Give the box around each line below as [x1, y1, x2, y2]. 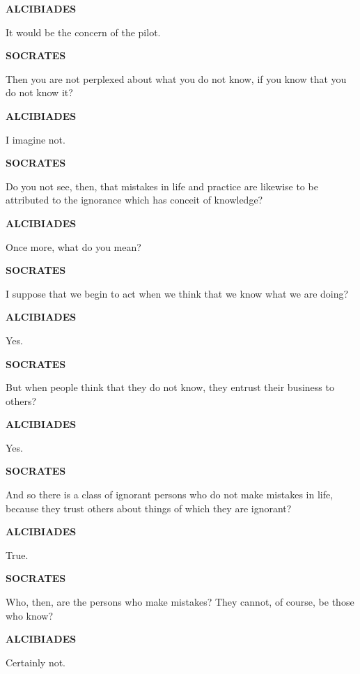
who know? [6, 608, 54, 622]
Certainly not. [6, 654, 66, 669]
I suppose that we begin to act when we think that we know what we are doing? [6, 286, 349, 300]
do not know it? [6, 85, 73, 100]
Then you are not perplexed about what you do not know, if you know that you [6, 71, 347, 86]
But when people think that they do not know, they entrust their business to [6, 380, 334, 395]
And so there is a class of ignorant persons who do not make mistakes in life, [6, 487, 334, 502]
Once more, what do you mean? [6, 239, 141, 254]
